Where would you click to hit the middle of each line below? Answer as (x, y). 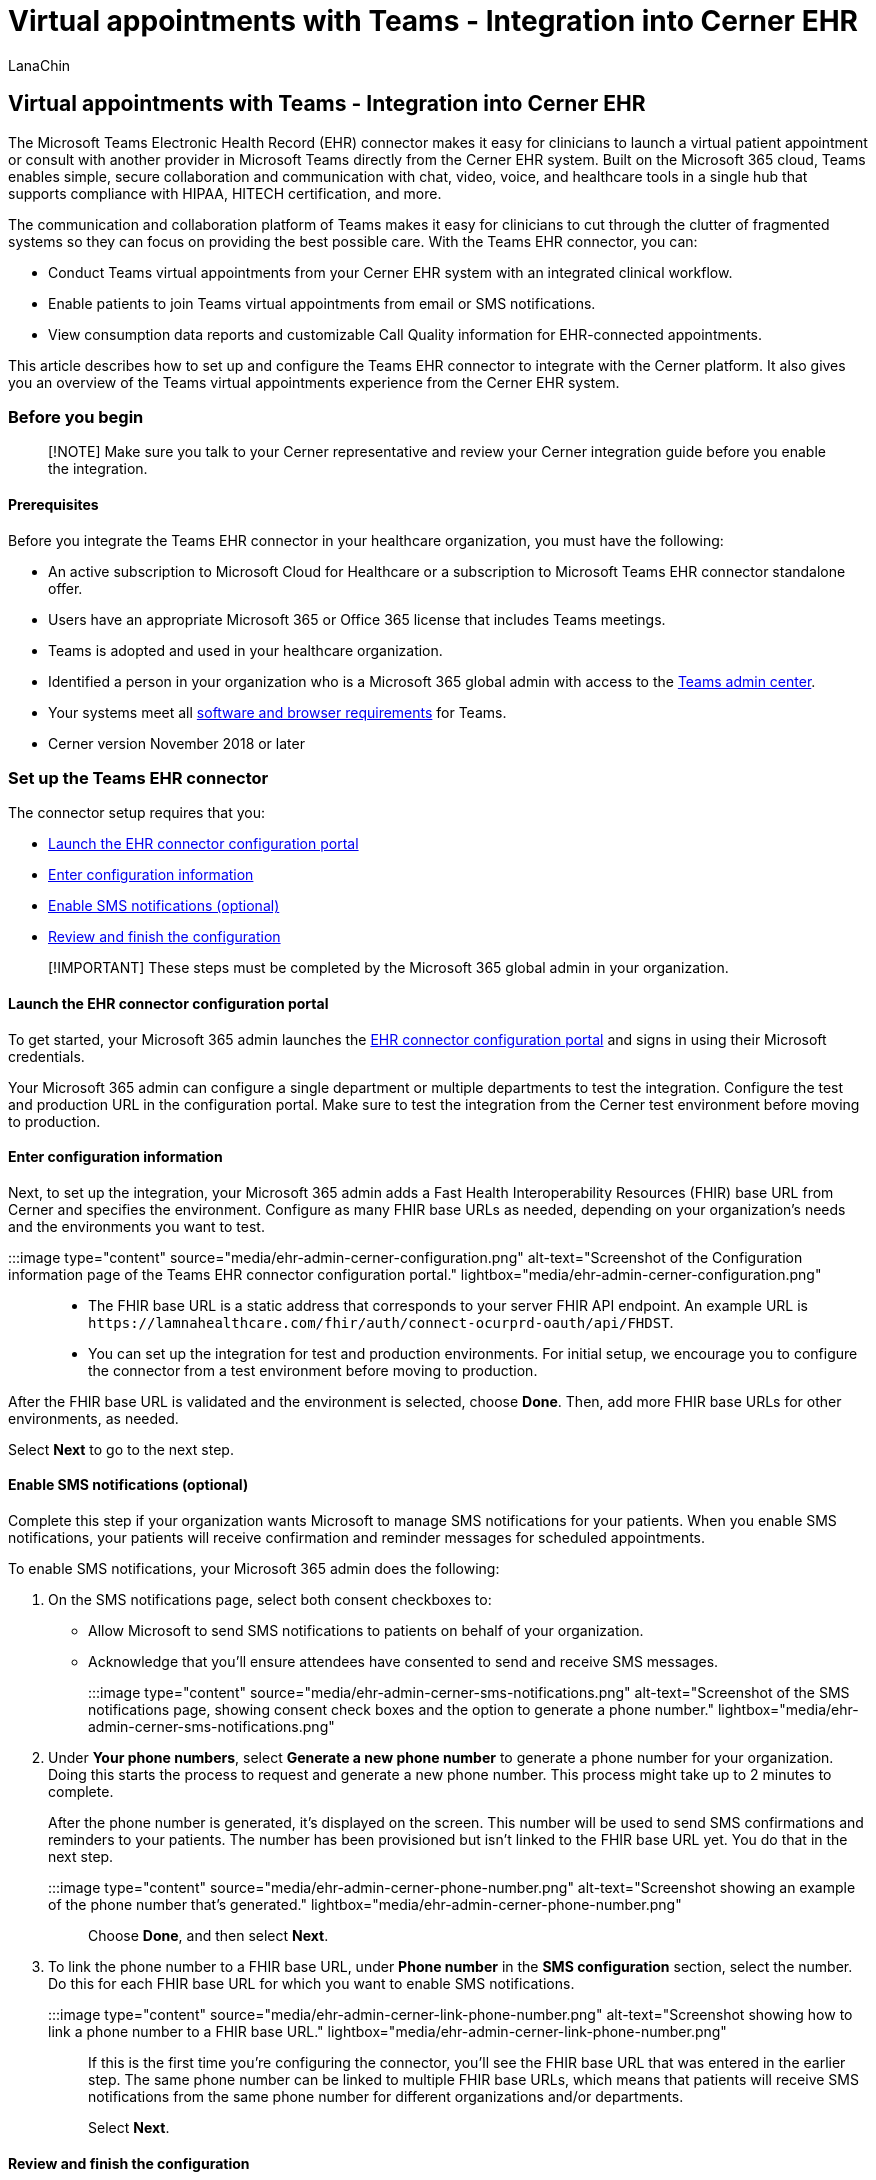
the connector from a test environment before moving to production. (313, 1370)
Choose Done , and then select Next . (208, 1935)
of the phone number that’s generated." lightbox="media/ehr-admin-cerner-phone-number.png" (365, 1904)
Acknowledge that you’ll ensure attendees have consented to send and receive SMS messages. (403, 1661)
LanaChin (39, 65)
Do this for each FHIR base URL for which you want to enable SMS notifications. (311, 1983)
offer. (65, 588)
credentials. (46, 1056)
